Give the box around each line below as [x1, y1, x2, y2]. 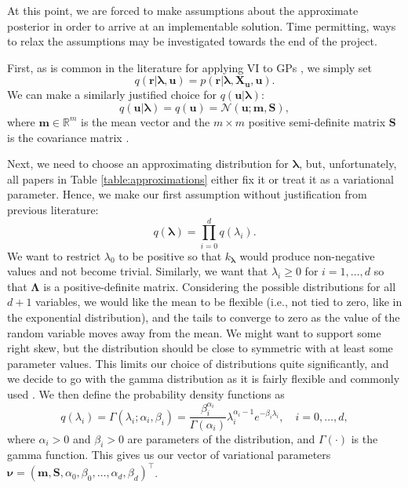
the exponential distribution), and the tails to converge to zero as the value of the [7, 309, 400, 326]
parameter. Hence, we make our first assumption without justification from [7, 186, 367, 202]
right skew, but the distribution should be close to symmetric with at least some [7, 340, 393, 356]
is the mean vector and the [81, 113, 210, 129]
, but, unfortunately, [299, 155, 397, 172]
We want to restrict [7, 247, 101, 264]
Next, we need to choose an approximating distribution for [7, 155, 289, 172]
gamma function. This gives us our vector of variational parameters [7, 446, 331, 463]
